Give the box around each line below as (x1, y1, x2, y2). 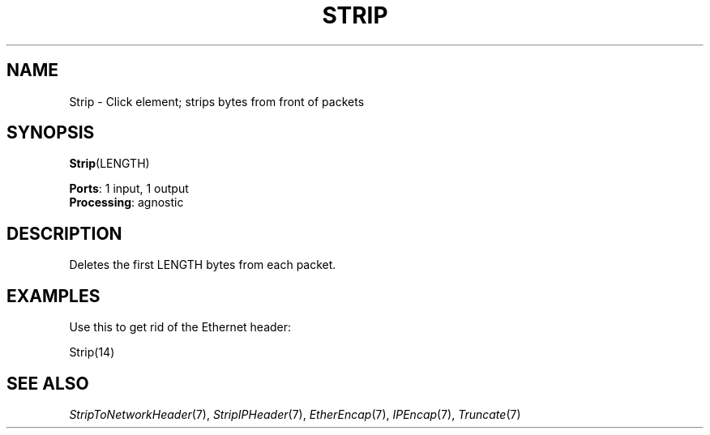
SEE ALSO (6, 373, 89, 394)
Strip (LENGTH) (69, 156, 150, 171)
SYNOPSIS (6, 122, 95, 143)
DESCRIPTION (6, 223, 122, 244)
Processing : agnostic (69, 195, 184, 210)
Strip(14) (69, 345, 115, 360)
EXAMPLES (6, 285, 101, 306)
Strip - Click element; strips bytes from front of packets (69, 94, 365, 109)
